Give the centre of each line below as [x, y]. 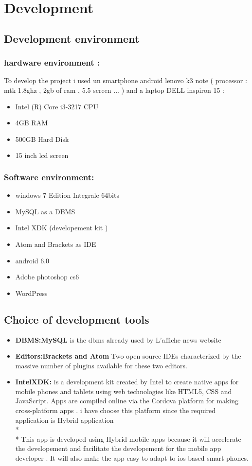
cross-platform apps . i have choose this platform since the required [116, 410]
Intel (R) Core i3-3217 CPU [57, 106]
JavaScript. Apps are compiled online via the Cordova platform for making [127, 401]
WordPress [31, 293]
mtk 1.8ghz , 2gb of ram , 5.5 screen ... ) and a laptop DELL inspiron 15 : [114, 90]
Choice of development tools [77, 319]
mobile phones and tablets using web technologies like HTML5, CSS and [124, 391]
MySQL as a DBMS [45, 211]
